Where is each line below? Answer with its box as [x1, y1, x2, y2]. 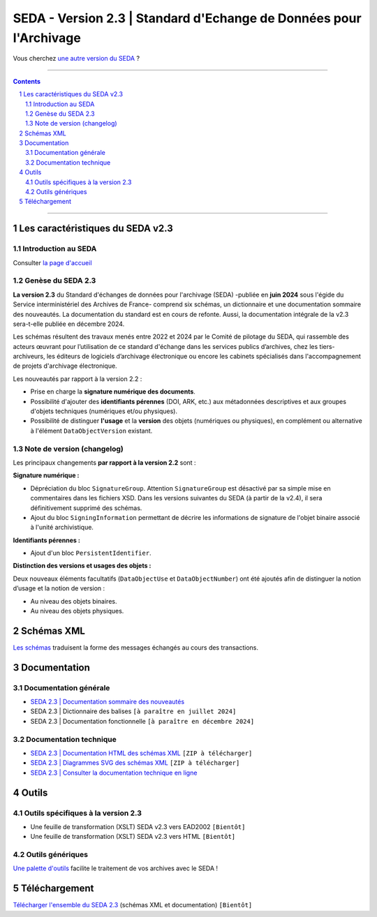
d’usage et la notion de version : [13, 584, 105, 592]
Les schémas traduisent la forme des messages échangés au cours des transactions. [13, 643, 258, 652]
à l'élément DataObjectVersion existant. [30, 426, 153, 435]
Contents [13, 77, 41, 85]
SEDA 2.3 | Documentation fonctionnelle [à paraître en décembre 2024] [30, 717, 255, 725]
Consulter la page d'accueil [13, 258, 92, 267]
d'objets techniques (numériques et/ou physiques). [30, 407, 178, 415]
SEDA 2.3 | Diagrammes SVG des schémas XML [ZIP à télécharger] [30, 759, 240, 767]
